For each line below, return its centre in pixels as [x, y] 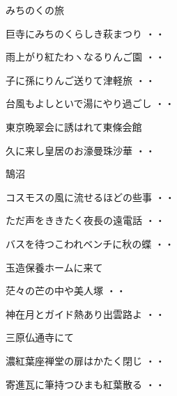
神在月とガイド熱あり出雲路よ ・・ [85, 314]
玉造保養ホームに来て [54, 267]
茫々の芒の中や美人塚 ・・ [66, 291]
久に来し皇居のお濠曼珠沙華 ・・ [80, 150]
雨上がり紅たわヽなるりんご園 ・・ [85, 57]
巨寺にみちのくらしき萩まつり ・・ [85, 33]
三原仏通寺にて [40, 337]
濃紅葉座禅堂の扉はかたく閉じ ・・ [85, 360]
